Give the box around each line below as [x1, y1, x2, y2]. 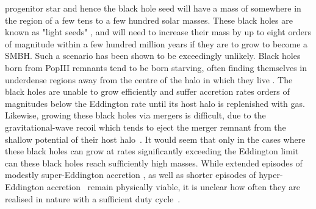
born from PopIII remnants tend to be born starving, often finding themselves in [5, 61, 307, 74]
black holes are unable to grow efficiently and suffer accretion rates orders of [5, 85, 290, 98]
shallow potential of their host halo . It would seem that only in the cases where [5, 132, 306, 145]
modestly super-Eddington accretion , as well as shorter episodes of [5, 168, 256, 181]
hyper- [259, 168, 283, 181]
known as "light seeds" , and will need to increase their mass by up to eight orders [5, 26, 311, 38]
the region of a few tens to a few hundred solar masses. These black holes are [5, 13, 293, 26]
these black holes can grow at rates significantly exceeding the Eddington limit [5, 145, 299, 157]
